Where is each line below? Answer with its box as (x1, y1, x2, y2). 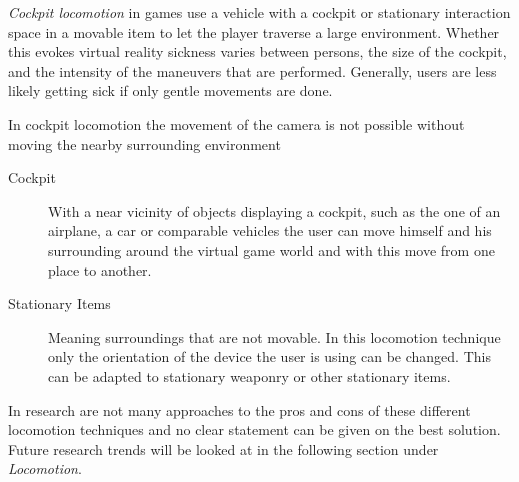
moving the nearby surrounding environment (8, 133, 281, 154)
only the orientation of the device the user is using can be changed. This (48, 346, 491, 367)
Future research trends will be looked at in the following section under (8, 438, 439, 459)
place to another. (48, 259, 152, 280)
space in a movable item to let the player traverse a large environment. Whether (8, 21, 500, 42)
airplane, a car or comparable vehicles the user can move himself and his (48, 220, 492, 241)
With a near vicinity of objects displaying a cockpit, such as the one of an (48, 200, 501, 221)
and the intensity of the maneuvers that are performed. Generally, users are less (8, 60, 497, 81)
